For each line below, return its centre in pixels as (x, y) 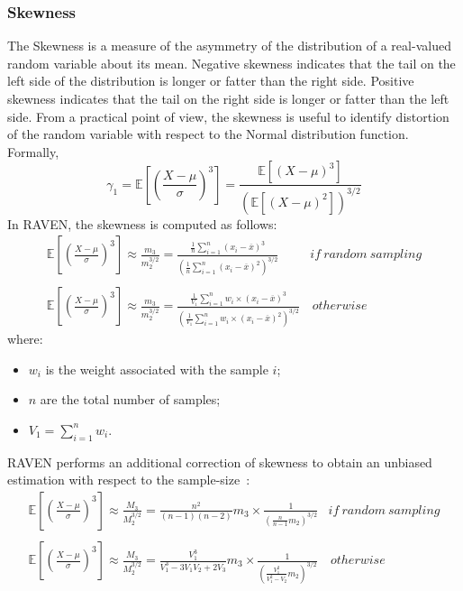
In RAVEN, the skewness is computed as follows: (142, 223)
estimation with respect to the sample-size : (129, 480)
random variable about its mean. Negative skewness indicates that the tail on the (231, 63)
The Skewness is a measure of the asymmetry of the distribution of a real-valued (229, 46)
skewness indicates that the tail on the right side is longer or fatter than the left (228, 98)
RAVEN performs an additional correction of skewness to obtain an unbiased (220, 462)
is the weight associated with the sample (157, 369)
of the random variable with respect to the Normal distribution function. (208, 134)
